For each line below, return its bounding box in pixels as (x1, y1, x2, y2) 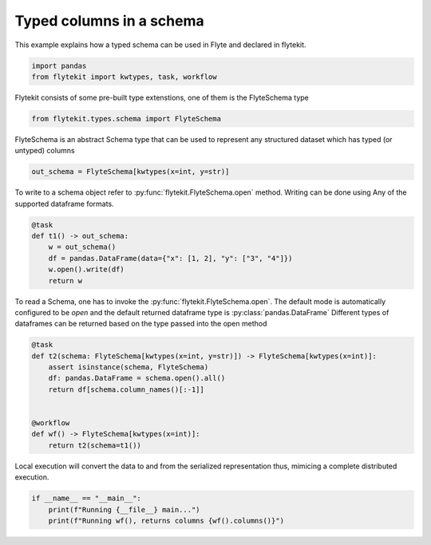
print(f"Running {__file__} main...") (48, 505, 200, 514)
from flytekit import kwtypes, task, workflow (31, 72, 217, 81)
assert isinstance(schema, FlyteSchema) (48, 363, 209, 372)
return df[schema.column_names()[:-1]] (48, 385, 205, 394)
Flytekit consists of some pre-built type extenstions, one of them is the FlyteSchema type (14, 93, 309, 102)
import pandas (31, 61, 87, 70)
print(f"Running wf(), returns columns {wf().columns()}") (48, 515, 285, 525)
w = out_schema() (48, 243, 117, 251)
